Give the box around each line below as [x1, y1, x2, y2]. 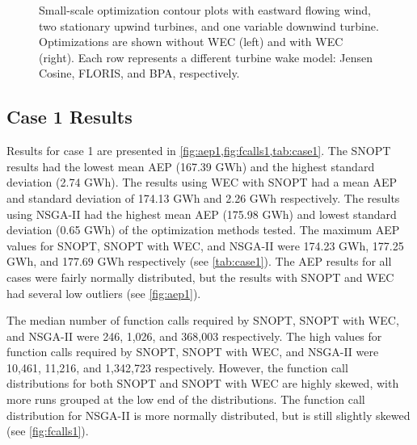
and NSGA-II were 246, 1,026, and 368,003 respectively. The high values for [6, 327, 382, 344]
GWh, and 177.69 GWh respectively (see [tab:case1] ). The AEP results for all [6, 253, 392, 270]
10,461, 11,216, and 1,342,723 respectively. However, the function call [6, 359, 348, 376]
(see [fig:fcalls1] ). [6, 422, 89, 439]
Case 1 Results [6, 104, 133, 129]
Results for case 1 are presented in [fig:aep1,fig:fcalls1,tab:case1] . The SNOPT [6, 142, 391, 159]
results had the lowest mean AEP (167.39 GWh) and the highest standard [6, 157, 375, 174]
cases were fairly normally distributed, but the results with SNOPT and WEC [6, 268, 394, 285]
